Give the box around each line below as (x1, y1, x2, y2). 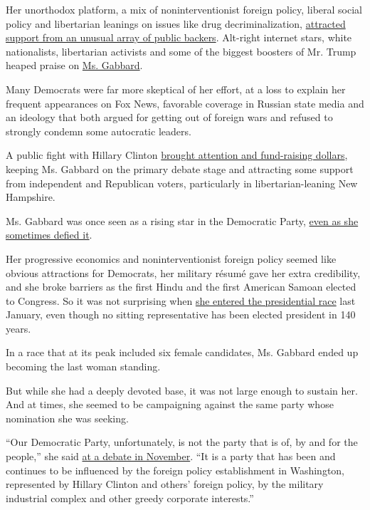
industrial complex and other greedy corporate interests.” (6, 490, 254, 505)
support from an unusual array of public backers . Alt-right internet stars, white (6, 30, 352, 45)
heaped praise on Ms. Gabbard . (6, 58, 143, 73)
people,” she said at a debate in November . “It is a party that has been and (6, 449, 336, 464)
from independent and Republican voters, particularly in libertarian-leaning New (6, 175, 358, 190)
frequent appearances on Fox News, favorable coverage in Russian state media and (6, 95, 364, 110)
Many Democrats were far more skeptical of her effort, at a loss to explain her (6, 81, 346, 96)
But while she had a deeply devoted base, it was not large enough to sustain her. (6, 382, 358, 397)
